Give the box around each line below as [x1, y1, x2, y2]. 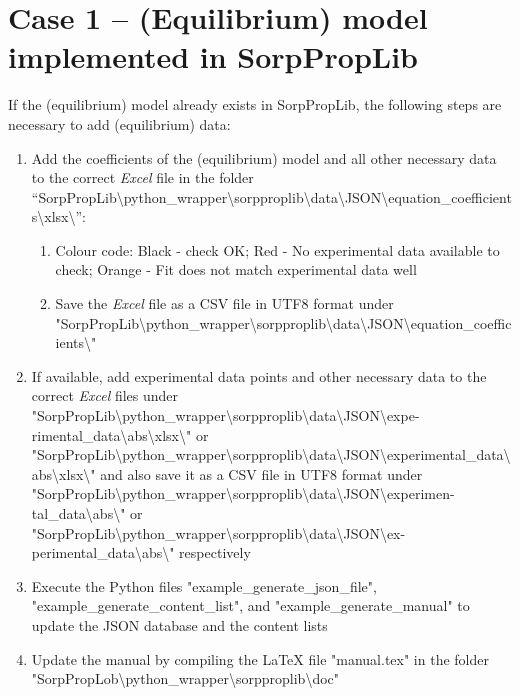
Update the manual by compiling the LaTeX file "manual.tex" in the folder [31, 648, 489, 669]
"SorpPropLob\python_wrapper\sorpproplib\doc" [31, 668, 340, 689]
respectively [179, 542, 251, 563]
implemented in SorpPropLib [8, 36, 418, 77]
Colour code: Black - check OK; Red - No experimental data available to [55, 239, 500, 260]
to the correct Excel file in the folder [31, 167, 254, 188]
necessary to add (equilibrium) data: [8, 113, 231, 134]
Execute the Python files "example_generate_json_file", [31, 575, 377, 596]
